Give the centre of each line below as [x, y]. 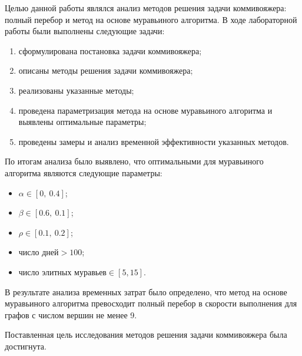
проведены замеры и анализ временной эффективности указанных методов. [154, 141]
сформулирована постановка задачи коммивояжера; [110, 50]
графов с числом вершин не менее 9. [71, 314]
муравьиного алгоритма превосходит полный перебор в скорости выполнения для [151, 303]
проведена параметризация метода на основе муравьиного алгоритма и [145, 110]
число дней [39, 253]
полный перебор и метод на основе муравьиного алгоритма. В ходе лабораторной [151, 19]
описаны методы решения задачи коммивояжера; [106, 70]
